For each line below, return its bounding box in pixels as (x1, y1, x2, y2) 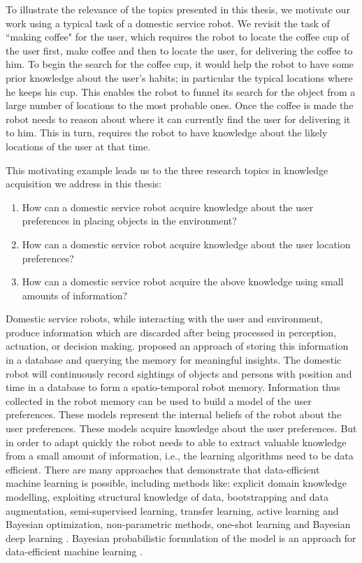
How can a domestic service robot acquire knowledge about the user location (22, 236, 351, 251)
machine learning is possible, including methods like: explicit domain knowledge (6, 476, 347, 490)
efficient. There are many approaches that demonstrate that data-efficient (6, 462, 320, 476)
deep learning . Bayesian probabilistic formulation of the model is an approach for (6, 530, 356, 545)
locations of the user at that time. (6, 138, 151, 153)
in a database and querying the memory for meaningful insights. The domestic (6, 352, 342, 367)
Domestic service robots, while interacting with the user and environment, (6, 311, 323, 326)
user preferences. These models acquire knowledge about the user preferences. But (6, 421, 357, 436)
